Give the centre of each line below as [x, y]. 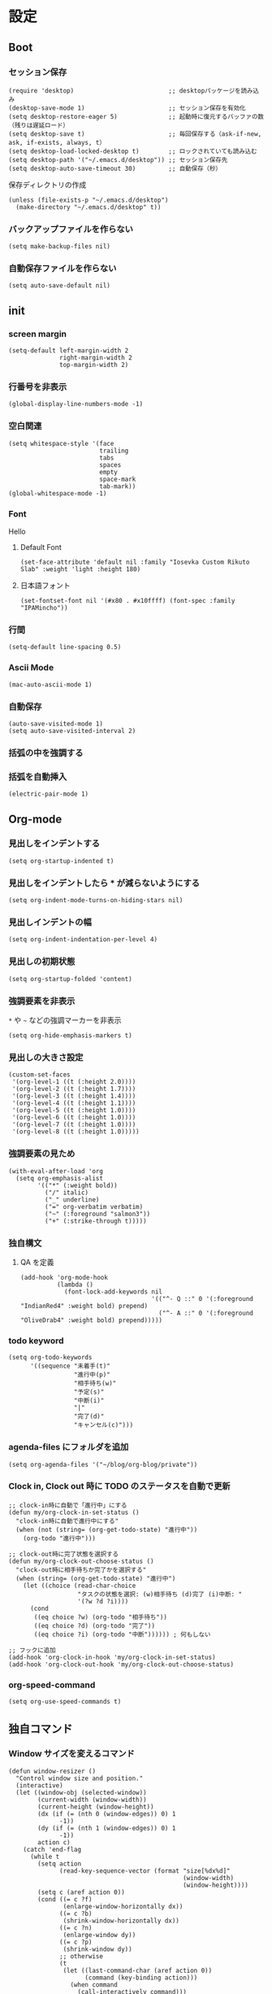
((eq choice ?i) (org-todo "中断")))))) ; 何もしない [122, 1634]
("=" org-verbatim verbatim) [94, 1206]
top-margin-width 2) [94, 365]
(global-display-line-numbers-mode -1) [76, 404]
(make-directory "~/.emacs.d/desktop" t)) [89, 207]
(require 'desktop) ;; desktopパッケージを [125, 90]
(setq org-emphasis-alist [60, 1178]
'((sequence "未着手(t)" [70, 1366]
